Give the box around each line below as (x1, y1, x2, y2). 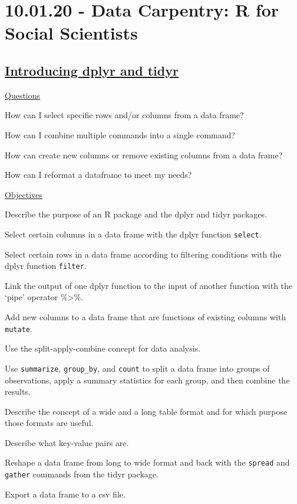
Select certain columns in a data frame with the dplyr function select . (5, 227, 262, 240)
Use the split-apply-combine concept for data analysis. (5, 342, 201, 355)
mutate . (5, 322, 32, 334)
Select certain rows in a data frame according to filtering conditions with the (5, 248, 282, 260)
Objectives (5, 188, 42, 200)
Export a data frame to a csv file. (5, 487, 126, 500)
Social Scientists (5, 21, 138, 45)
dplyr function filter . (5, 259, 87, 272)
